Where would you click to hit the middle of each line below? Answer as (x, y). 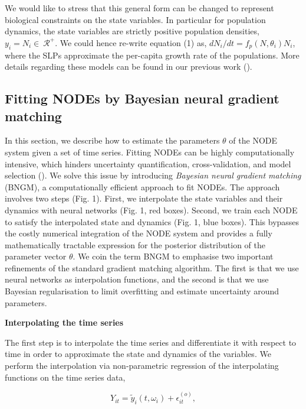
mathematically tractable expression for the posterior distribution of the (135, 244)
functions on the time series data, (65, 377)
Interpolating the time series (64, 322)
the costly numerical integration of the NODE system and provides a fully (139, 233)
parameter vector (36, 256)
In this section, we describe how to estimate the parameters (112, 140)
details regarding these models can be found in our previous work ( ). (129, 66)
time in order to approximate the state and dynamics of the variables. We (138, 354)
